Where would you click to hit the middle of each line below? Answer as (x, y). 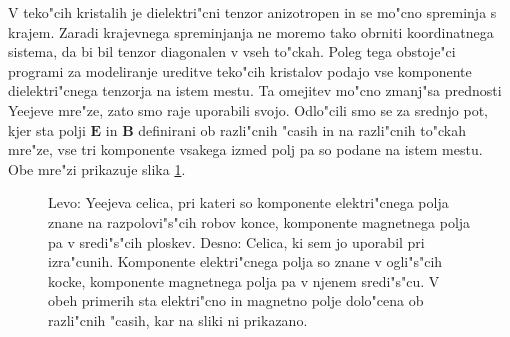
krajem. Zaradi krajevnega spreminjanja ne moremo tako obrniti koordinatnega (251, 31)
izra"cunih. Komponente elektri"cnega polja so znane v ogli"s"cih (245, 261)
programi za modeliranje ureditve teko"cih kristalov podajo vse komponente (240, 70)
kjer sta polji (47, 129)
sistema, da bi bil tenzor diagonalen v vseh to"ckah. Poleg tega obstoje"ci (232, 51)
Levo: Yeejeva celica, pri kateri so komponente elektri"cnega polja (248, 202)
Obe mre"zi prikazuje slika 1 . (97, 168)
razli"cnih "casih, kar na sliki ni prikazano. (178, 319)
